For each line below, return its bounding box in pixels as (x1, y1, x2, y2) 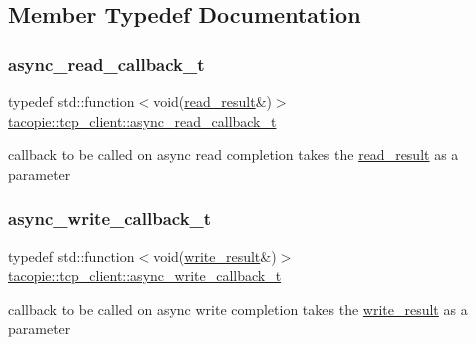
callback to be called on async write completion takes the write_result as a (8, 298, 468, 319)
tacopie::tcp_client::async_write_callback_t (8, 265, 282, 286)
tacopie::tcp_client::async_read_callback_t (8, 110, 277, 131)
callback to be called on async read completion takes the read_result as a (8, 144, 459, 165)
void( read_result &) (153, 91, 272, 111)
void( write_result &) (153, 245, 277, 266)
